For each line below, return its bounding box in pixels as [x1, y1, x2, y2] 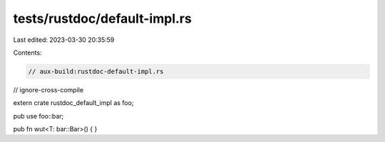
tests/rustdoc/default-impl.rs [13, 11, 192, 26]
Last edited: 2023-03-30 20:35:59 [13, 35, 115, 44]
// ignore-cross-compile [13, 85, 84, 94]
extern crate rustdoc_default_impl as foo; [13, 99, 134, 107]
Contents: [13, 48, 42, 57]
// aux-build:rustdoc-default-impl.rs [28, 67, 164, 75]
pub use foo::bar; [13, 111, 64, 120]
